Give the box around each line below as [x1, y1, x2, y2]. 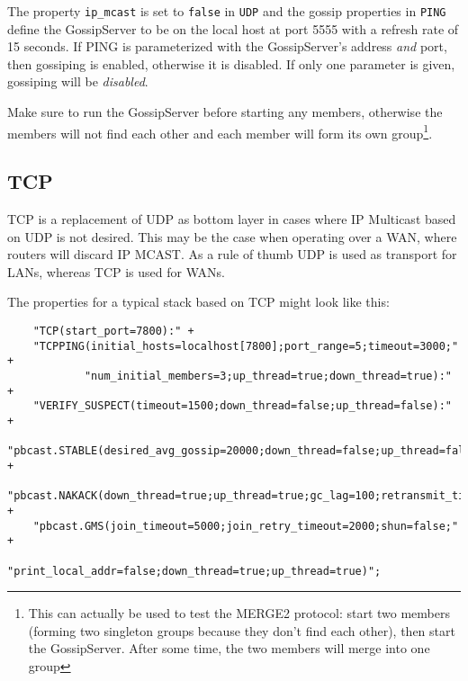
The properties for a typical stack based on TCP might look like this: [7, 292, 390, 311]
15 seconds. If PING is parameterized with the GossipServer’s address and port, [7, 37, 447, 56]
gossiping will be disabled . [7, 72, 148, 91]
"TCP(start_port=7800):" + [32, 325, 194, 338]
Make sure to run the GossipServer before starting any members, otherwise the [7, 103, 443, 121]
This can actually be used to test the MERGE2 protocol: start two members [28, 604, 450, 623]
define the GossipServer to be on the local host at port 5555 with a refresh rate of [7, 19, 459, 38]
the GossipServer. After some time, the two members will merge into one [28, 639, 430, 658]
